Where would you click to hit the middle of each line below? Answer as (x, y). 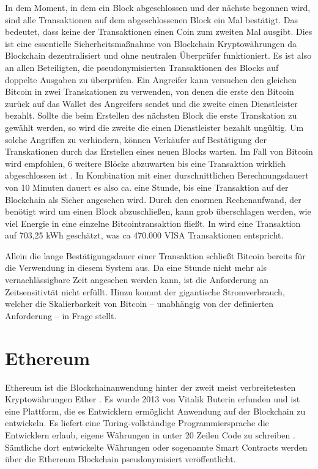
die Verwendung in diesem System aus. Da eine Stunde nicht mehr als (136, 268)
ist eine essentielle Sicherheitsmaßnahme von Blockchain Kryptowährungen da (151, 43)
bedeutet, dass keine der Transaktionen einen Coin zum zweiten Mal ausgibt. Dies (159, 31)
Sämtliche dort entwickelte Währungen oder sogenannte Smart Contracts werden (156, 447)
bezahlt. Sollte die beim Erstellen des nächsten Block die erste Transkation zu (151, 115)
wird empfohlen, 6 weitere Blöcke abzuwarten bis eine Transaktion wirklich (146, 163)
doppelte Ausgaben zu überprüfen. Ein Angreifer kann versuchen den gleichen (151, 79)
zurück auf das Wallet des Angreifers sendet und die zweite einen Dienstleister (151, 103)
